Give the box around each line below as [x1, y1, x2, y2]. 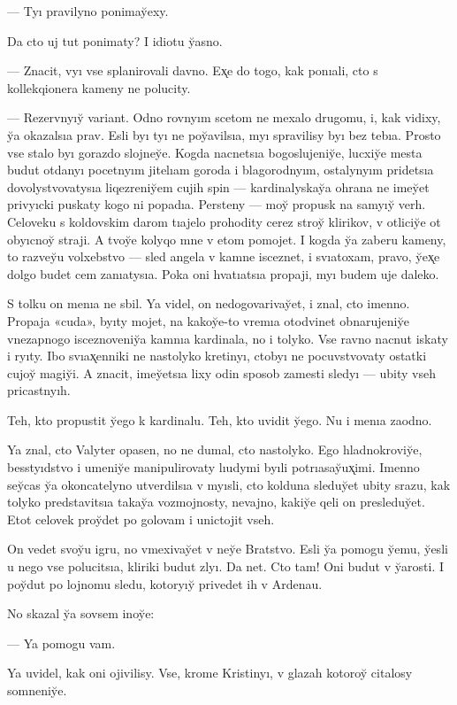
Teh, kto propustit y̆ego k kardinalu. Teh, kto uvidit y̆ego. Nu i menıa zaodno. [7, 410, 432, 429]
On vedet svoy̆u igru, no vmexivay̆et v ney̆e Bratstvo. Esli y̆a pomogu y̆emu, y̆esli [7, 539, 448, 558]
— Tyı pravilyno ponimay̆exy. [7, 2, 169, 19]
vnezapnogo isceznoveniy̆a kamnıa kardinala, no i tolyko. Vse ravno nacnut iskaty [7, 329, 448, 347]
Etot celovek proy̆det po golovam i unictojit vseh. [7, 509, 275, 528]
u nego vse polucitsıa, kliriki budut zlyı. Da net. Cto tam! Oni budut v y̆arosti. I [7, 557, 445, 576]
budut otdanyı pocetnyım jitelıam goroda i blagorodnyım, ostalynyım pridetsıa [7, 160, 434, 179]
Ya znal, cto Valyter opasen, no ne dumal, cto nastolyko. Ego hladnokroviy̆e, [7, 440, 423, 459]
